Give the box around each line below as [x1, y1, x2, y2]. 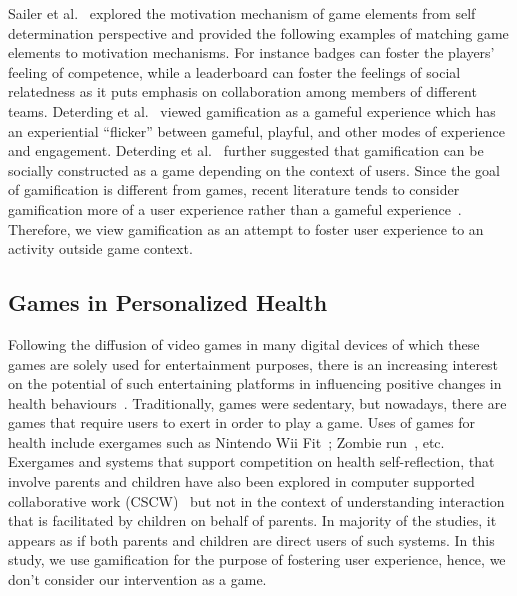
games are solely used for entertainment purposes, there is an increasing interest [8, 353, 499, 374]
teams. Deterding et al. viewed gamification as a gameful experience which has [8, 100, 496, 121]
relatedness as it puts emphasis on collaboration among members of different [8, 81, 477, 102]
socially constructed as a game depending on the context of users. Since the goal [8, 159, 500, 180]
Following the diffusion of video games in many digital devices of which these [8, 333, 480, 354]
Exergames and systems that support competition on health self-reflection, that [8, 451, 495, 472]
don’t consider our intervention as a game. [8, 569, 267, 590]
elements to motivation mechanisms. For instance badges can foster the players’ [8, 42, 495, 63]
